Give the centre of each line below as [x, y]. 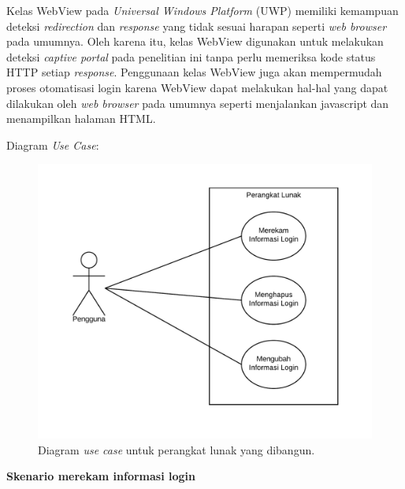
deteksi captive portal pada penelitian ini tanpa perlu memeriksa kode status [191, 56]
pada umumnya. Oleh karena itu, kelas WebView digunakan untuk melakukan [195, 41]
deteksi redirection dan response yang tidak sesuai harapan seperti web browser [197, 26]
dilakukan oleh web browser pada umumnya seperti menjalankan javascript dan [198, 103]
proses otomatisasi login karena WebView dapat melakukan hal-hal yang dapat [197, 87]
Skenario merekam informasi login [101, 476]
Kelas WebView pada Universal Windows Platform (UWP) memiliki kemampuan [202, 10]
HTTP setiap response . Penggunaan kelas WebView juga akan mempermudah [194, 72]
